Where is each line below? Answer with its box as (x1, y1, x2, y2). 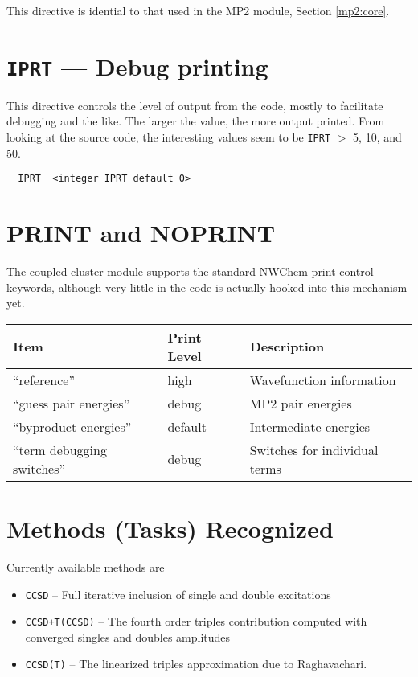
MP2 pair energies (249, 393, 352, 412)
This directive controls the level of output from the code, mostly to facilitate (6, 96, 383, 113)
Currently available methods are (6, 558, 165, 575)
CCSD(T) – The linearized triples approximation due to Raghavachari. (25, 655, 367, 672)
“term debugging (13, 440, 107, 459)
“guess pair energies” (13, 393, 130, 412)
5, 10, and (353, 129, 402, 146)
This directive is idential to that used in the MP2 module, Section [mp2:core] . (6, 2, 390, 18)
